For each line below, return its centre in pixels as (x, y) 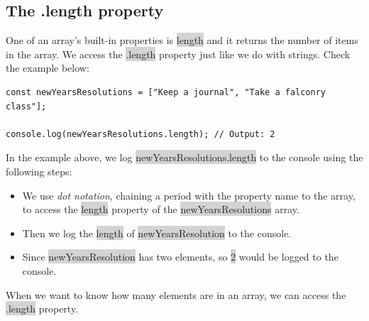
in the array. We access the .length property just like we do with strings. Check (178, 54)
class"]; (26, 106)
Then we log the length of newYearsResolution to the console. (157, 233)
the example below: (48, 68)
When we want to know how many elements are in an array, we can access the (176, 294)
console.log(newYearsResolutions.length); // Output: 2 (141, 134)
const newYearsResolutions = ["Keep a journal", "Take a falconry (166, 92)
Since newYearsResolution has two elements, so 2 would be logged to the (180, 257)
